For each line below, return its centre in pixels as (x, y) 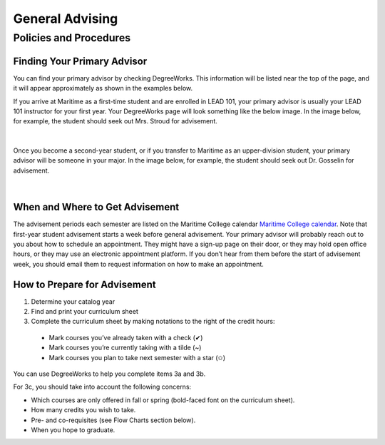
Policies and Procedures (72, 38)
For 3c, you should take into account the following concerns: (102, 387)
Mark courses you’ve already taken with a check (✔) (126, 337)
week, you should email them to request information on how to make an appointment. (138, 264)
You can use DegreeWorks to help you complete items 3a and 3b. (109, 374)
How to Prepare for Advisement (84, 284)
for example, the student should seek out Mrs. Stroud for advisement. (115, 121)
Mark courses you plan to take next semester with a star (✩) (137, 357)
